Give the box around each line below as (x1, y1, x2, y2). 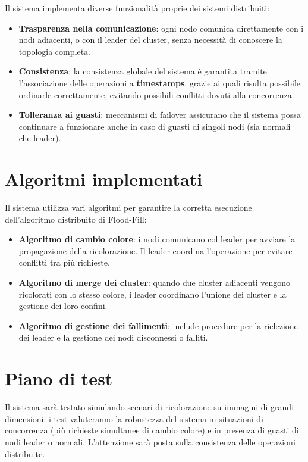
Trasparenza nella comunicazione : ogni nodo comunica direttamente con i (18, 21, 304, 34)
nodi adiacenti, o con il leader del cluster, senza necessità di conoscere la (18, 33, 282, 46)
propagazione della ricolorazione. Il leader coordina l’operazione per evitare (18, 244, 293, 257)
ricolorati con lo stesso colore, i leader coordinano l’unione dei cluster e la (18, 288, 287, 300)
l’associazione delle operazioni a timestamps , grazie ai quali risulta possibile (18, 76, 300, 89)
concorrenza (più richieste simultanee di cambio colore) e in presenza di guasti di (5, 424, 299, 436)
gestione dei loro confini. (18, 299, 108, 312)
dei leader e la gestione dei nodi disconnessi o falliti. (18, 331, 208, 344)
